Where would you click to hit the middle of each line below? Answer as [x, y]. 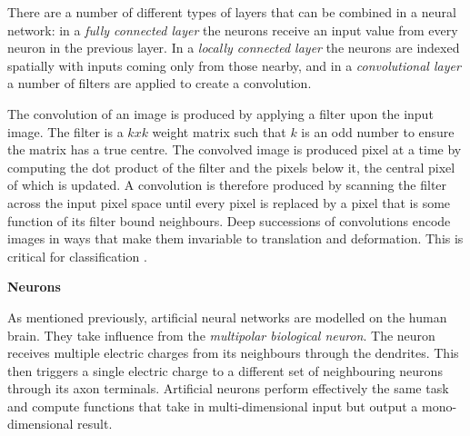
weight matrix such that [219, 131]
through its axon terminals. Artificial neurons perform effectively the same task [228, 388]
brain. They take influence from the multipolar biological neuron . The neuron [221, 335]
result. [95, 424]
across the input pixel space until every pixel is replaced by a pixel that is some [229, 202]
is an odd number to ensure [378, 131]
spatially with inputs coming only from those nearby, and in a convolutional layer [234, 65]
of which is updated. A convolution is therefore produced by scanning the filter [227, 185]
